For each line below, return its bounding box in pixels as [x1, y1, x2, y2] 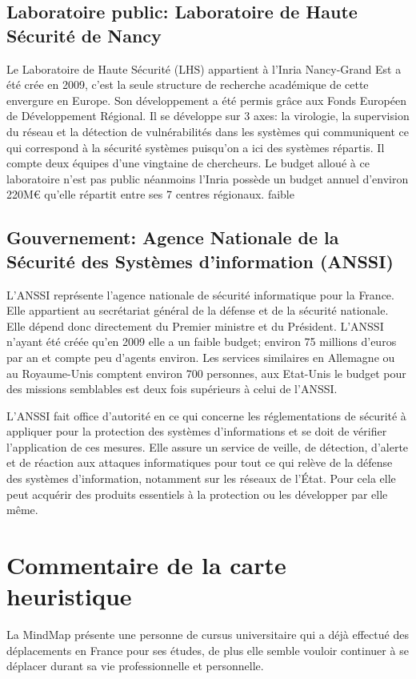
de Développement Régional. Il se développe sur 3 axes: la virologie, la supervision [6, 107, 410, 124]
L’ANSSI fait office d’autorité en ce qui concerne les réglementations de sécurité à [6, 407, 406, 424]
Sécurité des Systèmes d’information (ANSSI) [6, 248, 394, 273]
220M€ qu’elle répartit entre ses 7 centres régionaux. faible [6, 186, 294, 203]
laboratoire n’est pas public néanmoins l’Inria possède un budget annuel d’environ [6, 170, 409, 187]
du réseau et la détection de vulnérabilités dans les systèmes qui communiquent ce [6, 123, 410, 139]
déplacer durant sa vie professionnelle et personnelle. [6, 657, 264, 674]
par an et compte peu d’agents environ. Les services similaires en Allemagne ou [6, 348, 395, 365]
